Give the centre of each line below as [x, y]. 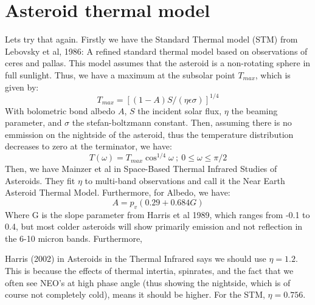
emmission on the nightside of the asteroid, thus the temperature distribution [149, 134]
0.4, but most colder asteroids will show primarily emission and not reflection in [154, 226]
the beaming [254, 110]
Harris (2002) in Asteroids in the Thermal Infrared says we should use [136, 259]
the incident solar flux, [180, 110]
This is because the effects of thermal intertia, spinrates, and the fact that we [149, 270]
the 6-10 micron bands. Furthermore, [74, 238]
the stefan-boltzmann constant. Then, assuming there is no [182, 122]
